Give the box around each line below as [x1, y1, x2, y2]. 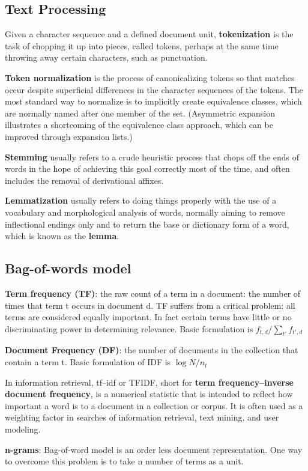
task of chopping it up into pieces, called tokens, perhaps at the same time [5, 39, 279, 52]
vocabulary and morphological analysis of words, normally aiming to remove [5, 205, 285, 218]
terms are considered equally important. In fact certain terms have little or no [5, 311, 292, 323]
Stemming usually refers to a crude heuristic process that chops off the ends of [5, 150, 300, 163]
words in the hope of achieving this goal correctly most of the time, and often [5, 162, 290, 175]
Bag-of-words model [5, 259, 131, 278]
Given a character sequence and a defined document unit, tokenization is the [5, 28, 294, 40]
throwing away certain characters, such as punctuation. [5, 51, 208, 64]
